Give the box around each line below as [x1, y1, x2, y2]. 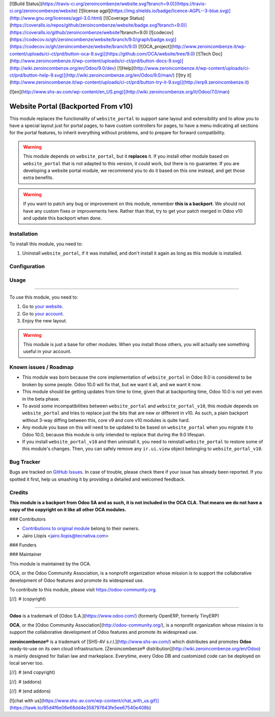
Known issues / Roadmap [9, 364, 74, 371]
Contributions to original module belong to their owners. [22, 526, 140, 532]
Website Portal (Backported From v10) [9, 102, 133, 111]
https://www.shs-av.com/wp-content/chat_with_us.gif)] [42, 697, 159, 704]
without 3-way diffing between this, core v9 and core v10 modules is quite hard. [22, 417, 190, 423]
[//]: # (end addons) [9, 688, 51, 694]
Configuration [9, 263, 45, 270]
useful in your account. [23, 349, 72, 355]
